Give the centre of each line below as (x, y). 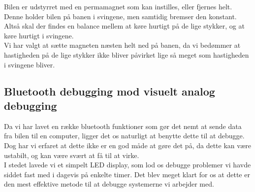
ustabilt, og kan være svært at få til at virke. (72, 155)
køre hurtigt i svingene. (39, 35)
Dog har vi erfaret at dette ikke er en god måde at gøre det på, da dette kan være (128, 145)
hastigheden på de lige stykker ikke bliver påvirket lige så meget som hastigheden (127, 54)
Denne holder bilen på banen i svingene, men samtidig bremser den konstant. (120, 16)
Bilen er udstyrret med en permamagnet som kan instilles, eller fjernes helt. (118, 6)
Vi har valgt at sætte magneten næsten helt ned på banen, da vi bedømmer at (122, 45)
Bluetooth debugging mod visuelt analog (110, 91)
